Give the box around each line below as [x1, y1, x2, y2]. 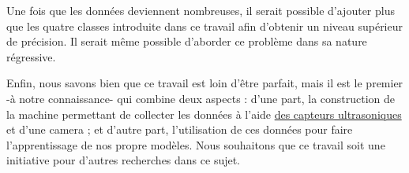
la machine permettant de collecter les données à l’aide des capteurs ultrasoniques [6, 105, 402, 122]
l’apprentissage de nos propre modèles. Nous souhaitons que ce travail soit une [6, 136, 385, 153]
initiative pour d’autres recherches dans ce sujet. [6, 152, 241, 168]
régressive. [6, 48, 56, 64]
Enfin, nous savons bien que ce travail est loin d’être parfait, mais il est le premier [6, 75, 403, 91]
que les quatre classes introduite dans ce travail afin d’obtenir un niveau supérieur [6, 17, 403, 34]
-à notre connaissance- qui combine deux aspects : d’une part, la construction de [6, 90, 396, 106]
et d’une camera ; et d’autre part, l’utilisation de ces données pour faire [6, 121, 353, 138]
